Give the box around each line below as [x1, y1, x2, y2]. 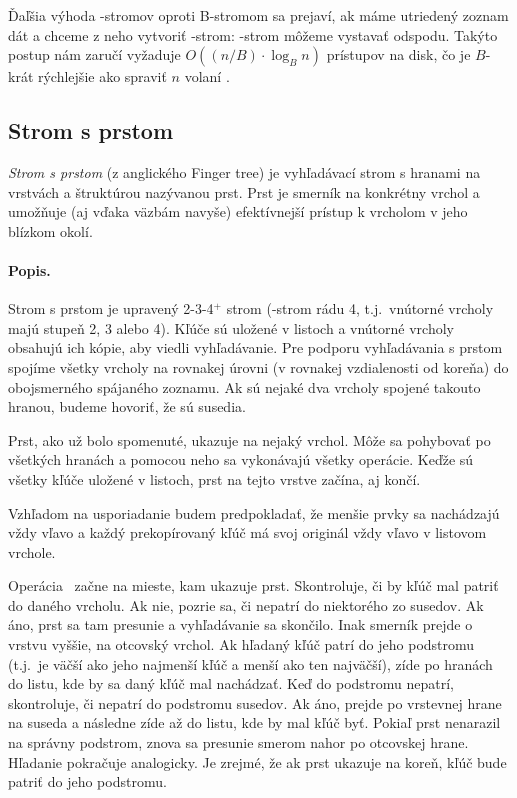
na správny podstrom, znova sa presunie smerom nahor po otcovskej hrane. [8, 732, 469, 753]
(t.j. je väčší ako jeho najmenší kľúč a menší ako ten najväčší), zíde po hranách [8, 653, 493, 674]
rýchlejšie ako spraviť [37, 66, 167, 87]
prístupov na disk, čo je [326, 44, 471, 65]
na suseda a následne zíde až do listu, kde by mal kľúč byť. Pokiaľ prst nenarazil [8, 712, 501, 733]
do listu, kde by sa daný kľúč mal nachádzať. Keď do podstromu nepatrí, [8, 673, 455, 694]
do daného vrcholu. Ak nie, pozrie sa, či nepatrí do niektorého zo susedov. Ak [8, 594, 484, 615]
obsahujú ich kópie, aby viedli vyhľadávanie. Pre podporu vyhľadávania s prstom [8, 337, 503, 358]
